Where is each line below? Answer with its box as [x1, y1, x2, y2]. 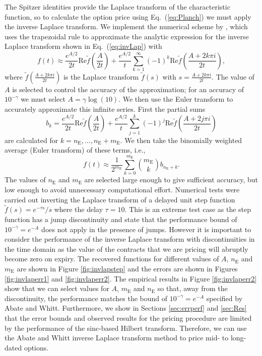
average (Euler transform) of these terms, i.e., [5, 145, 146, 155]
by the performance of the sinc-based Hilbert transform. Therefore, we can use [5, 322, 247, 333]
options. [24, 342, 49, 352]
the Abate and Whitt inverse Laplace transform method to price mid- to [5, 332, 229, 343]
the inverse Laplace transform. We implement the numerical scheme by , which [5, 21, 248, 32]
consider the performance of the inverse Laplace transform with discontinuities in [5, 234, 255, 244]
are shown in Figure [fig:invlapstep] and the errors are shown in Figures [17, 263, 238, 274]
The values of [5, 174, 46, 185]
